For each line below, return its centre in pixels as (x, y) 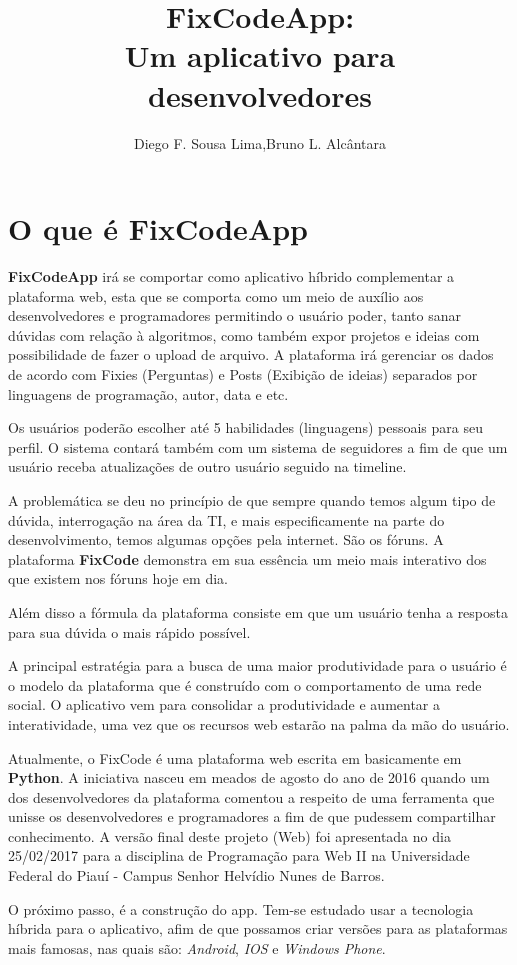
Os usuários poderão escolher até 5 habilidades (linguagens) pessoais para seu (245, 427)
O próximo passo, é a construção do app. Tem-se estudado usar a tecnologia (241, 908)
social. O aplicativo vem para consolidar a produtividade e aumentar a (224, 704)
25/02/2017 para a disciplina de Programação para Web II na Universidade (239, 855)
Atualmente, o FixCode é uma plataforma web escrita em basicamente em (235, 757)
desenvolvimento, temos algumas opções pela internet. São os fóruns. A (226, 539)
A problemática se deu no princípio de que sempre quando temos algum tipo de (252, 499)
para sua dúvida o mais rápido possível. (129, 631)
